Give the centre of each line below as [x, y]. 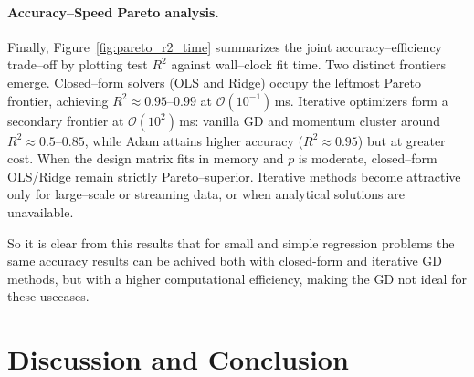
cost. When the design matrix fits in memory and [146, 158]
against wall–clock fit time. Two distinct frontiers [308, 64]
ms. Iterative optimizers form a [361, 100]
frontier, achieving [58, 100]
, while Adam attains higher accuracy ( [194, 140]
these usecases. [48, 296]
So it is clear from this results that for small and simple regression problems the [231, 242]
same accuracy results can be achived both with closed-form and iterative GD [225, 261]
